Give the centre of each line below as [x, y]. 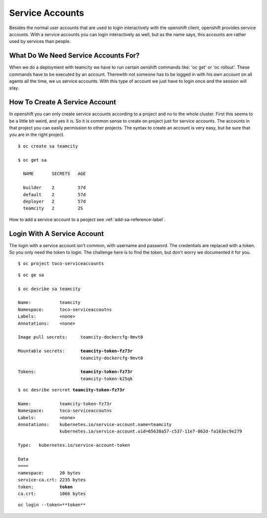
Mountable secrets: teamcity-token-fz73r [75, 351]
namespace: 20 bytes [49, 473]
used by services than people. [40, 42]
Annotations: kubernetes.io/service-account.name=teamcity [95, 425]
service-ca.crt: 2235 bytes [52, 480]
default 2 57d [54, 194]
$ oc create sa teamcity [48, 146]
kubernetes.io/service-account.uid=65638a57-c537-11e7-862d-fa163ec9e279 [151, 432]
